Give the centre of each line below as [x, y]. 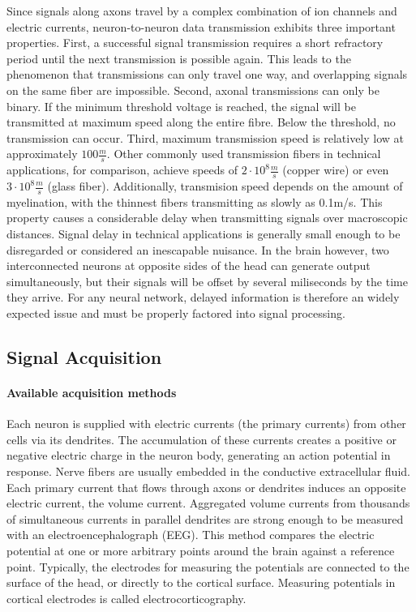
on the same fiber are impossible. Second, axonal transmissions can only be [193, 90]
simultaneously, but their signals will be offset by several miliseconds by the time [207, 281]
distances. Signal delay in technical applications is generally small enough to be [204, 234]
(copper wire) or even [336, 170]
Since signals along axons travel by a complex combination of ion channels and [202, 11]
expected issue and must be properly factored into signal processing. [176, 312]
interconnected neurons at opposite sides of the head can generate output [189, 265]
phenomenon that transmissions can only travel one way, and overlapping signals [207, 74]
